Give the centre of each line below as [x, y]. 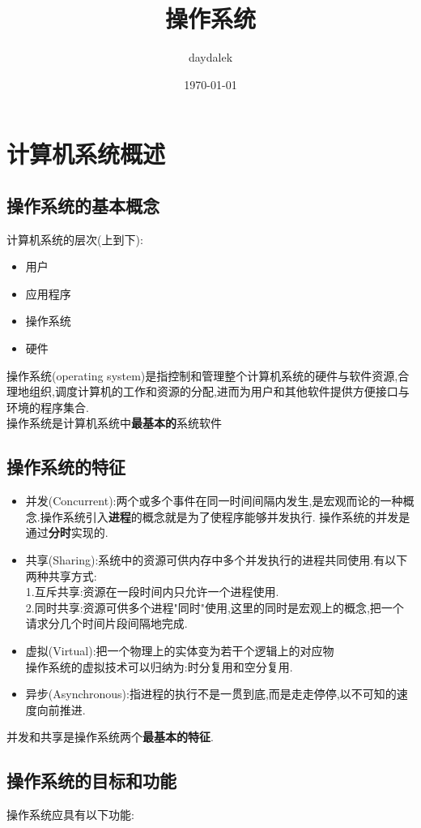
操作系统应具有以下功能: [70, 815]
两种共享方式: [61, 575]
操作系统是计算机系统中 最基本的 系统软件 [114, 423]
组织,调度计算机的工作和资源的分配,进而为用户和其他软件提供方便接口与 [219, 391]
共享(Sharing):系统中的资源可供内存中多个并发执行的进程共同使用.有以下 [217, 560]
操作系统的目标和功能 [91, 781]
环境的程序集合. [48, 407]
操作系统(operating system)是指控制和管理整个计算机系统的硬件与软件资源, [202, 375]
